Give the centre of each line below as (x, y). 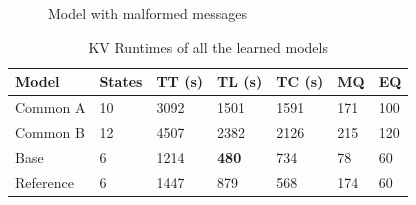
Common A (50, 107)
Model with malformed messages (147, 13)
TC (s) (300, 81)
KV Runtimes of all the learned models (208, 46)
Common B (50, 131)
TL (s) (240, 81)
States (121, 81)
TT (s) (180, 81)
